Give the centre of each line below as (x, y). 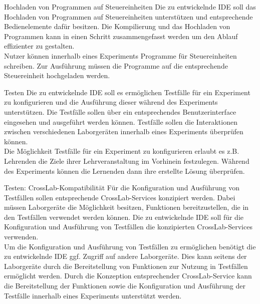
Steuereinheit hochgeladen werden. (57, 75)
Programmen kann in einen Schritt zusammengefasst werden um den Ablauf (121, 36)
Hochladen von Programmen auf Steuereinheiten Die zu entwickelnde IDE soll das (130, 7)
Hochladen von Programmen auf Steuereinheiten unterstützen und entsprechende (128, 16)
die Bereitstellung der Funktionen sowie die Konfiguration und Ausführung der (125, 286)
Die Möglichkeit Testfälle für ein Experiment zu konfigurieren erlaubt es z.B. (122, 151)
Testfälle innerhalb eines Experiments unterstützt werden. (93, 295)
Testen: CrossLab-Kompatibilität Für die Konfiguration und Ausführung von (122, 188)
